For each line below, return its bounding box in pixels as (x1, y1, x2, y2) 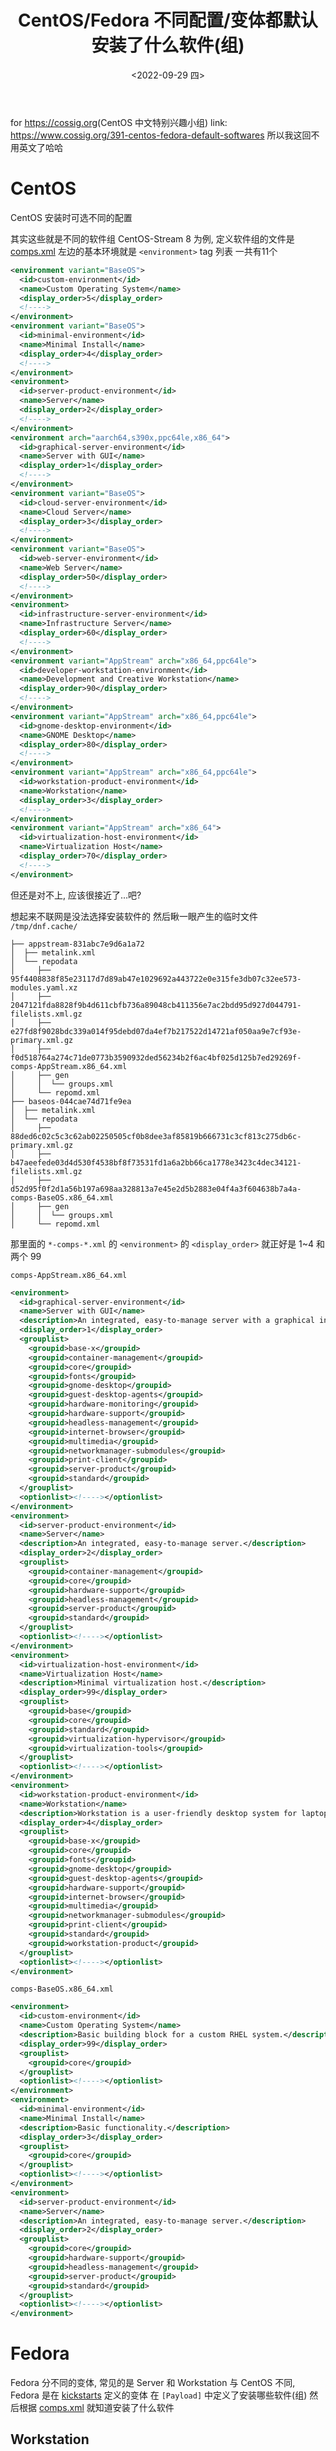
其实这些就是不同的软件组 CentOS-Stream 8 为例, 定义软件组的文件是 (10, 232, 295, 245)
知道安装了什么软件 (94, 2402, 175, 2414)
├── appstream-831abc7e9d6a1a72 (10, 939, 145, 949)
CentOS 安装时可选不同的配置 (10, 211, 133, 223)
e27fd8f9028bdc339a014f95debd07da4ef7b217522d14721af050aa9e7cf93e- (10, 1026, 302, 1036)
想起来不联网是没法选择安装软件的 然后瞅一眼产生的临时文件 (10, 910, 258, 922)
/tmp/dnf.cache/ (10, 921, 78, 931)
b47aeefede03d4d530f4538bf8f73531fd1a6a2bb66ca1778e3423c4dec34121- (10, 1157, 302, 1168)
